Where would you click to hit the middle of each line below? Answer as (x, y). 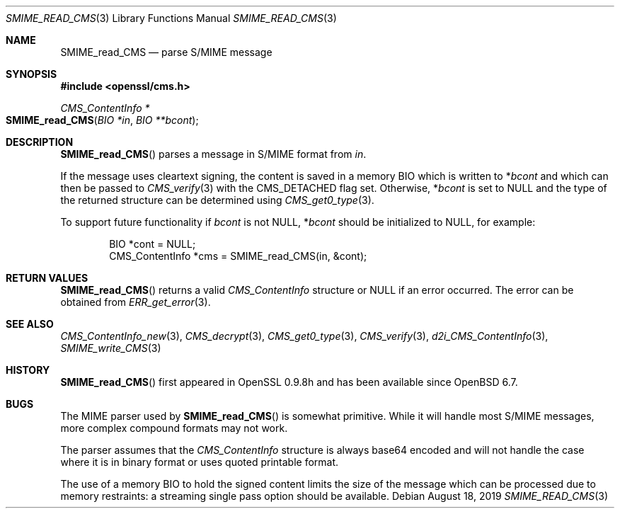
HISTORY (28, 370)
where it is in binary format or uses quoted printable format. (200, 462)
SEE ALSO (30, 324)
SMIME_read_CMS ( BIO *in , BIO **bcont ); (102, 120)
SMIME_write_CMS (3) (111, 348)
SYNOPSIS (31, 74)
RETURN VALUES (47, 278)
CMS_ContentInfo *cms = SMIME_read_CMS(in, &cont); (238, 256)
